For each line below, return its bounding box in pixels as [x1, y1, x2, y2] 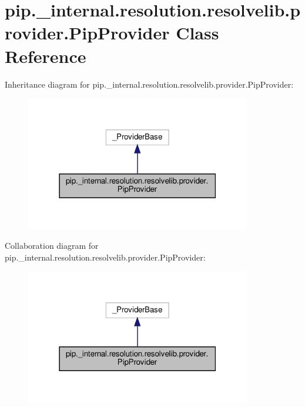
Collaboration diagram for [5, 239, 99, 252]
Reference [5, 44, 86, 68]
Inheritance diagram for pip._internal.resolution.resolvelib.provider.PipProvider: [5, 78, 294, 90]
